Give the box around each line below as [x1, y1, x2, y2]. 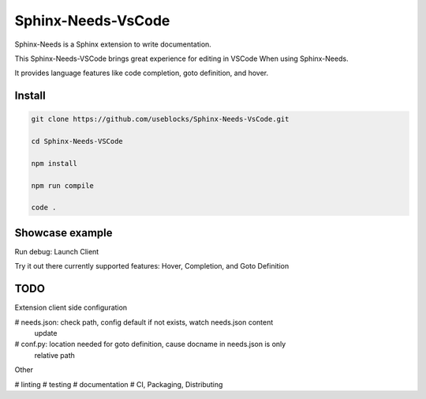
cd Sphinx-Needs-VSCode [31, 137, 124, 146]
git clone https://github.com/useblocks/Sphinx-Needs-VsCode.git [31, 115, 290, 124]
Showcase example [14, 226, 114, 239]
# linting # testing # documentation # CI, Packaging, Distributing [14, 379, 223, 389]
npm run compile [31, 181, 95, 190]
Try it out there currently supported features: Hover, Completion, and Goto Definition [14, 262, 290, 271]
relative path [34, 350, 75, 359]
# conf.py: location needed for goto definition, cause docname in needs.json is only [14, 340, 286, 349]
